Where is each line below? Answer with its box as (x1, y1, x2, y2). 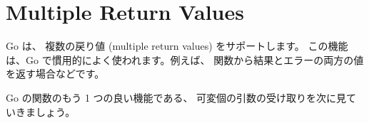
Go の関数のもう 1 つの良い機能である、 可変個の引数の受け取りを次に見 (6, 90, 347, 105)
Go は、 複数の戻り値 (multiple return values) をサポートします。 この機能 (6, 38, 348, 53)
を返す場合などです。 (6, 66, 105, 81)
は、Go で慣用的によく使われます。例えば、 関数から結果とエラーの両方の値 (6, 52, 364, 67)
